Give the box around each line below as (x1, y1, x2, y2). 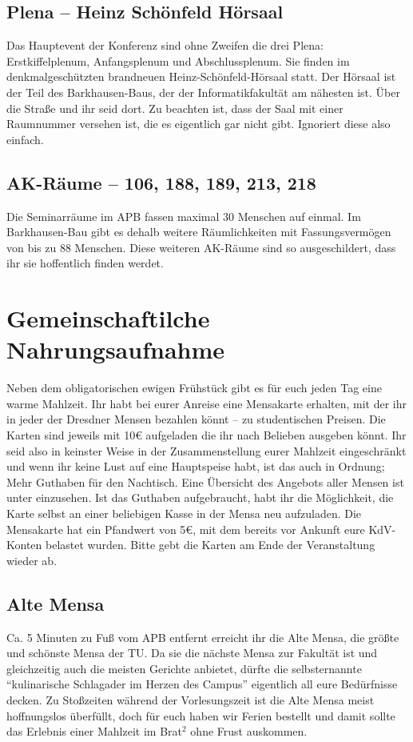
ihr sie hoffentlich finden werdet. (6, 255, 164, 271)
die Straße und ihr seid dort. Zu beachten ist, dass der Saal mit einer (6, 99, 344, 116)
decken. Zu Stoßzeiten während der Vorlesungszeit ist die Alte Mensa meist (6, 691, 375, 708)
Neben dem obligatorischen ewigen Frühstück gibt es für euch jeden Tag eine (6, 379, 382, 396)
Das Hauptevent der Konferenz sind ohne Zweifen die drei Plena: (6, 37, 324, 54)
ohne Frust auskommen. (190, 723, 308, 740)
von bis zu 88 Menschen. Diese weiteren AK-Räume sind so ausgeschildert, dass (6, 239, 396, 255)
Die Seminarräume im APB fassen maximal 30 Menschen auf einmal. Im (6, 207, 361, 224)
